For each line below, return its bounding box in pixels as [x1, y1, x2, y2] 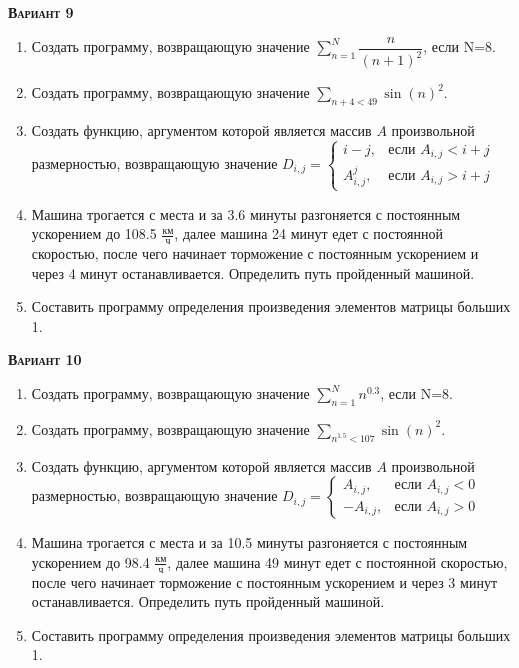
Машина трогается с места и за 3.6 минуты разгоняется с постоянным [31, 203, 461, 224]
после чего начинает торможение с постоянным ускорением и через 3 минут [31, 571, 497, 592]
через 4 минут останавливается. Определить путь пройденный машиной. [31, 262, 475, 283]
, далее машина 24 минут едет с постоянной [174, 223, 443, 244]
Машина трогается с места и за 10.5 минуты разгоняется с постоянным [31, 532, 468, 553]
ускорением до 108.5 [31, 223, 157, 244]
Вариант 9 [8, 2, 74, 22]
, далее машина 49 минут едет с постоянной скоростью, [167, 551, 508, 572]
